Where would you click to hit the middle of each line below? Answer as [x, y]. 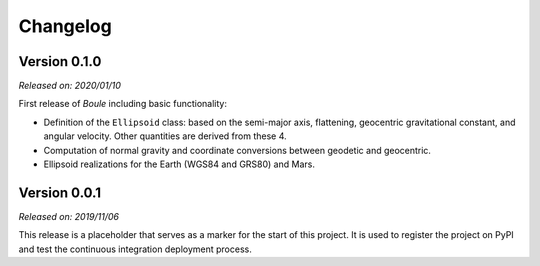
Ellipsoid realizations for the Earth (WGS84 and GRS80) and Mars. [179, 164]
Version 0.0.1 [60, 192]
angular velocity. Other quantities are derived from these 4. [165, 136]
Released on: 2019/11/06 [69, 216]
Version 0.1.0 [60, 61]
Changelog [65, 26]
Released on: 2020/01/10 [70, 86]
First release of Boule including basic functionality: [122, 104]
